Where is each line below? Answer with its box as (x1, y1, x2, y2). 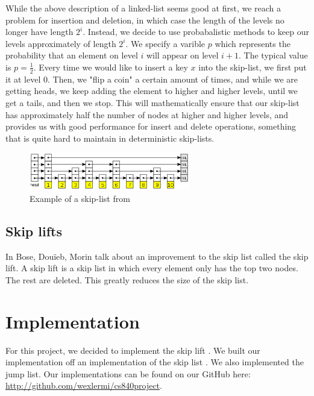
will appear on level (146, 49, 219, 61)
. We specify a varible (125, 37, 206, 49)
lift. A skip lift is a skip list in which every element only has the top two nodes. (5, 262, 298, 274)
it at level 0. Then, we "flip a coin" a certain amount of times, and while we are (5, 72, 298, 85)
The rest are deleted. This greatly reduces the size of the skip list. (5, 273, 249, 286)
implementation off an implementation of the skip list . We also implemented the (5, 356, 304, 368)
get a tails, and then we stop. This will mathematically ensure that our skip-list (5, 96, 300, 108)
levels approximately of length (5, 37, 116, 49)
